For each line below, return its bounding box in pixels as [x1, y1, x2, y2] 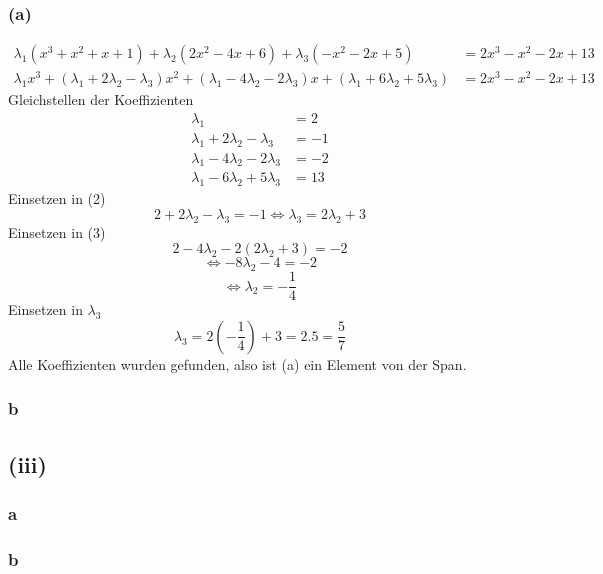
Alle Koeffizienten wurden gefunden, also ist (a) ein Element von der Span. [8, 353, 467, 374]
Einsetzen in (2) [8, 188, 106, 209]
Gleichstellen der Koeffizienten [8, 89, 194, 110]
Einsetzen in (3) [8, 221, 106, 242]
